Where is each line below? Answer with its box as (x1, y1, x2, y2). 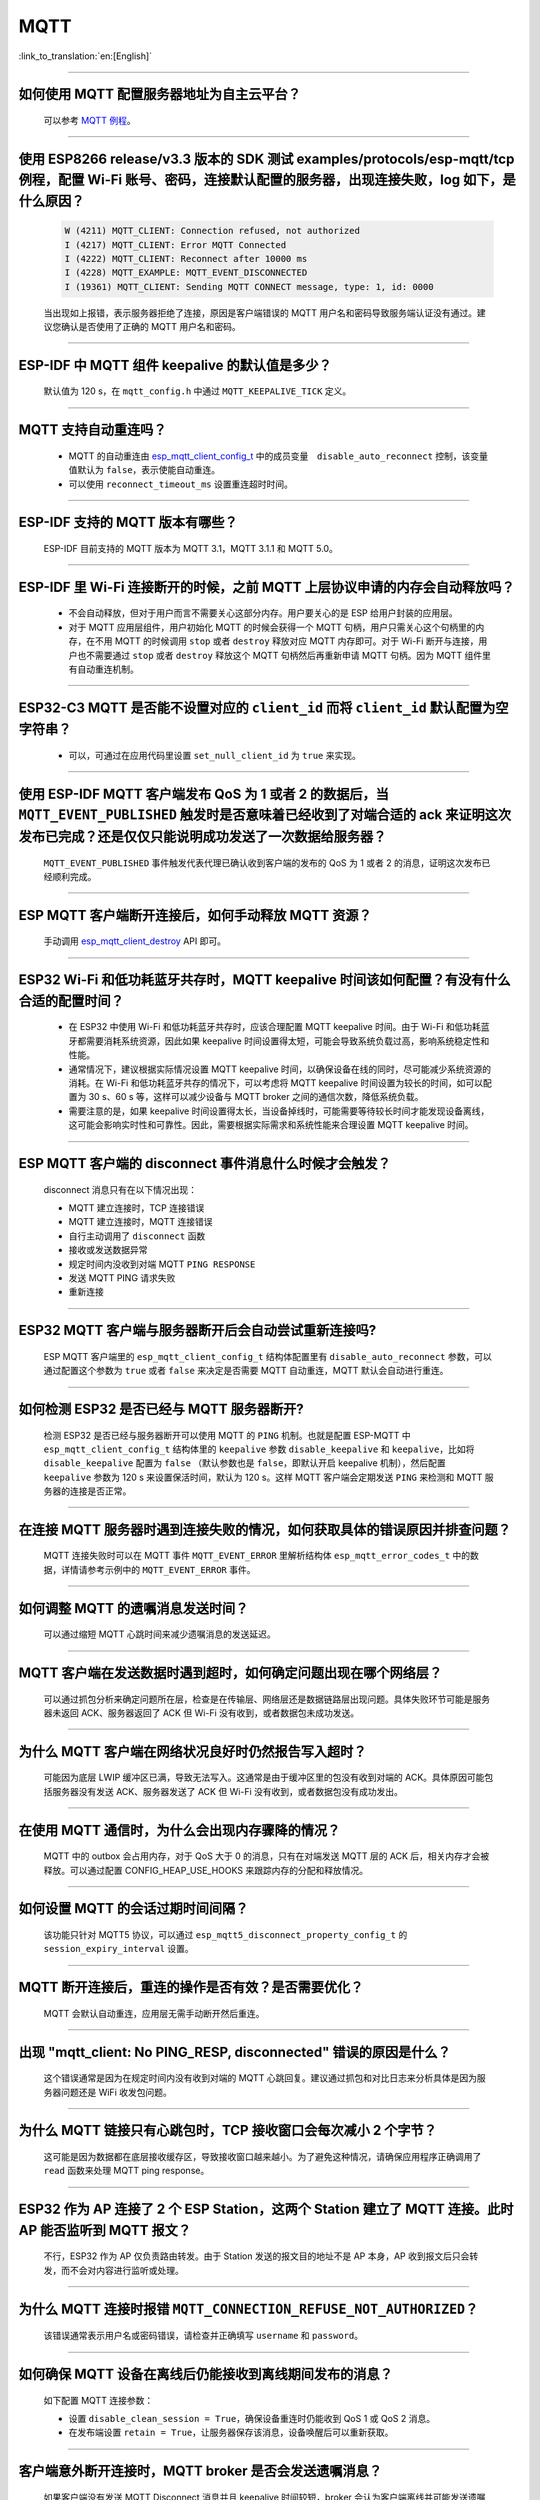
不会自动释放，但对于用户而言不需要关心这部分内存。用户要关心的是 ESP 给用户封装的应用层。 (68, 607, 459, 619)
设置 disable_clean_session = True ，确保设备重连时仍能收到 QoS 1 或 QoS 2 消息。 (68, 2413, 435, 2425)
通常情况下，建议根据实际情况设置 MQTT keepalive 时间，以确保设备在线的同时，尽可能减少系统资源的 (68, 1063, 492, 1075)
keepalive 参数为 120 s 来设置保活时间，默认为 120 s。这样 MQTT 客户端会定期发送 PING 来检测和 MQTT (43, 1471, 483, 1483)
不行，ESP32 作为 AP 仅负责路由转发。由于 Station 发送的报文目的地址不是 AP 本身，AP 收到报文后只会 (43, 2250, 470, 2262)
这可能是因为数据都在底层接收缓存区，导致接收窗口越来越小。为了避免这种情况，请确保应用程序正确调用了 (43, 2151, 482, 2163)
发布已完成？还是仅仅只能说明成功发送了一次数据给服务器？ (18, 828, 387, 845)
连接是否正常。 (69, 1485, 132, 1497)
